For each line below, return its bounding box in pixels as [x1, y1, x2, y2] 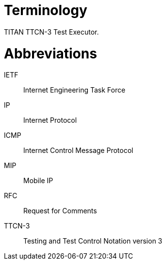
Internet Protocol [23, 116, 77, 125]
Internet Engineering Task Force [23, 86, 126, 94]
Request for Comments [23, 207, 97, 215]
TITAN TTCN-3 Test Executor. [4, 27, 99, 36]
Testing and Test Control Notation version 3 [23, 237, 163, 245]
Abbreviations [4, 45, 97, 62]
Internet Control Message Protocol [23, 146, 133, 155]
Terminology [4, 2, 87, 19]
